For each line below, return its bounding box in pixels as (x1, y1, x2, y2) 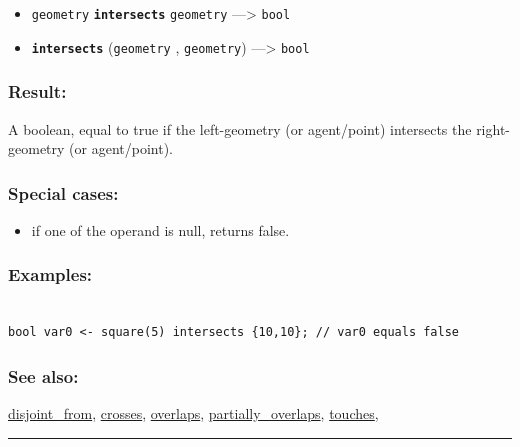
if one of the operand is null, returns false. (31, 219, 290, 240)
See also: (8, 363, 79, 388)
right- (476, 118, 511, 139)
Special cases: (8, 180, 119, 205)
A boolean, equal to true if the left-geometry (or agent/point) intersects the (8, 118, 472, 139)
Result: (8, 79, 67, 104)
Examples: (8, 262, 93, 287)
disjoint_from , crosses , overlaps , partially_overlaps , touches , (8, 403, 379, 424)
